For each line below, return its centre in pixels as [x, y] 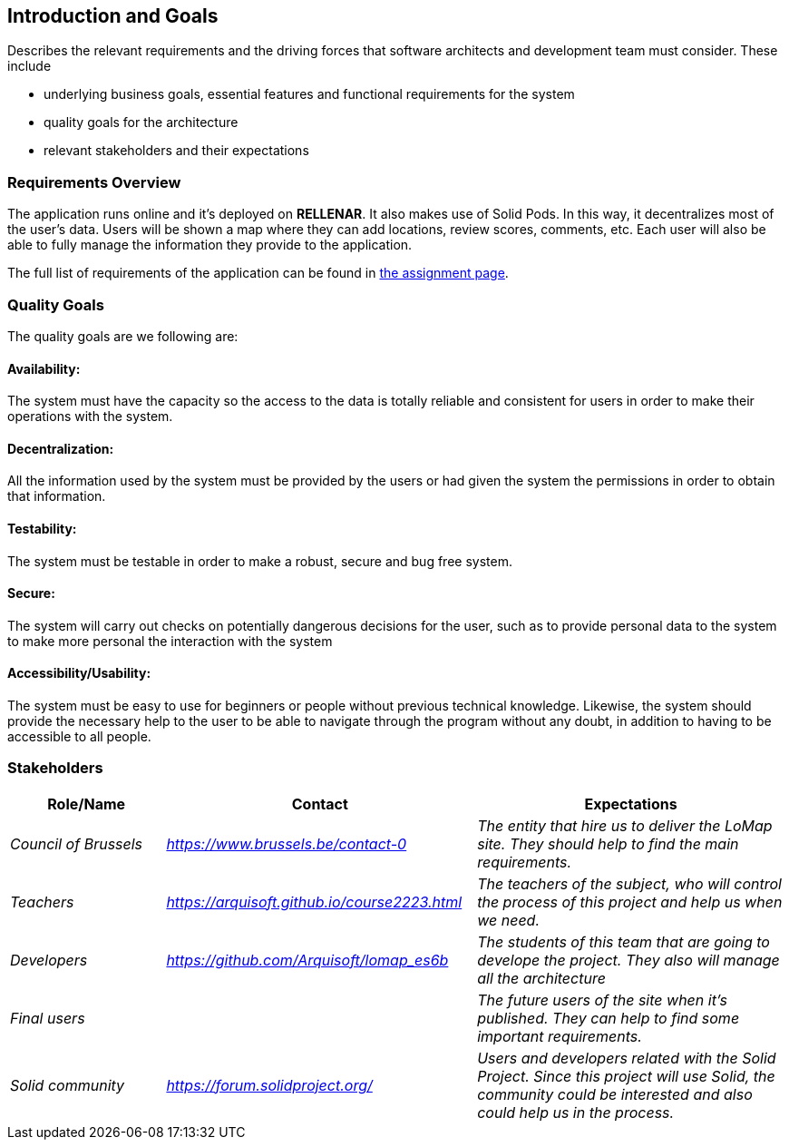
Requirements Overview [94, 182]
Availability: [44, 368]
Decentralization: [61, 448]
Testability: [42, 528]
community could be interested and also [615, 1094]
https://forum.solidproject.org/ [269, 1085]
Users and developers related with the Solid [627, 1058]
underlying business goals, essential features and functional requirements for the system [309, 94]
